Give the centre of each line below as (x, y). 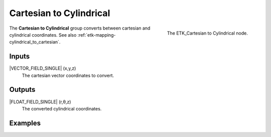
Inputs (20, 56)
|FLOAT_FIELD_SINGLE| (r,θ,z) (40, 102)
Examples (25, 123)
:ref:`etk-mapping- (97, 35)
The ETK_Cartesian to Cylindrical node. (207, 33)
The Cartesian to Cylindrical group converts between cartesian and (80, 28)
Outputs (22, 90)
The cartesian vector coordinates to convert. (68, 75)
